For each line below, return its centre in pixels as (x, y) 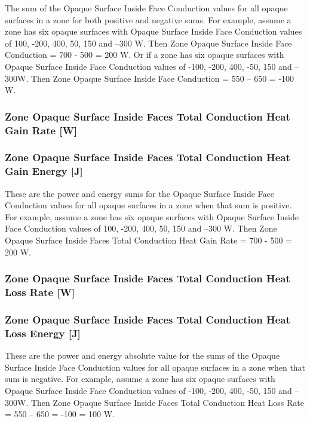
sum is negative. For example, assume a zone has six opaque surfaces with (140, 379)
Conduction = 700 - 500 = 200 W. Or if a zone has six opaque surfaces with (145, 55)
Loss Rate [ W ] (40, 292)
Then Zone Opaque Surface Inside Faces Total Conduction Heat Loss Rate (168, 402)
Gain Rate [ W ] (41, 130)
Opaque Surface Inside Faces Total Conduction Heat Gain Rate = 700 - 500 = (148, 240)
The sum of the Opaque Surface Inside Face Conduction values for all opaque (146, 8)
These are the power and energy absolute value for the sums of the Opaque (142, 355)
